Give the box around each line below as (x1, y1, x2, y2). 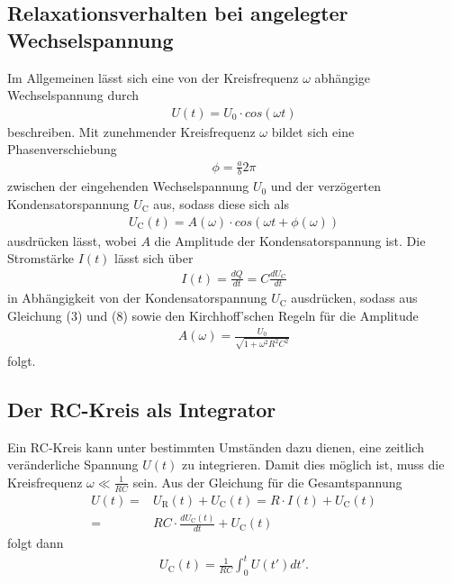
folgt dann (7, 533, 64, 552)
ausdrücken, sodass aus (291, 288, 418, 307)
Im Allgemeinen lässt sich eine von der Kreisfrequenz (7, 68, 299, 87)
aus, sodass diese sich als (153, 194, 289, 213)
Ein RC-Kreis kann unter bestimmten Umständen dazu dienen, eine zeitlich (7, 437, 425, 456)
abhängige (314, 68, 371, 87)
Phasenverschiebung (7, 140, 117, 159)
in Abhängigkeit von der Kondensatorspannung (7, 288, 267, 307)
